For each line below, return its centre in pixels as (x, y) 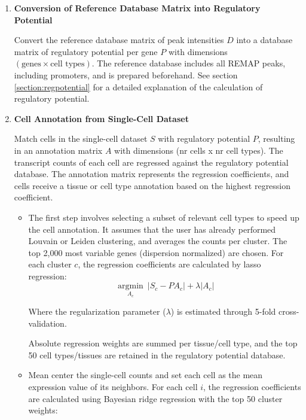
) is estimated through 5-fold (223, 311)
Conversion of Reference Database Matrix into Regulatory (137, 8)
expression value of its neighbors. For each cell (113, 387)
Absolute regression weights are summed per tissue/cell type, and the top (163, 343)
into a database (264, 40)
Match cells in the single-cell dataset (81, 139)
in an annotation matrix (58, 150)
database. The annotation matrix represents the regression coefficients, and (152, 174)
